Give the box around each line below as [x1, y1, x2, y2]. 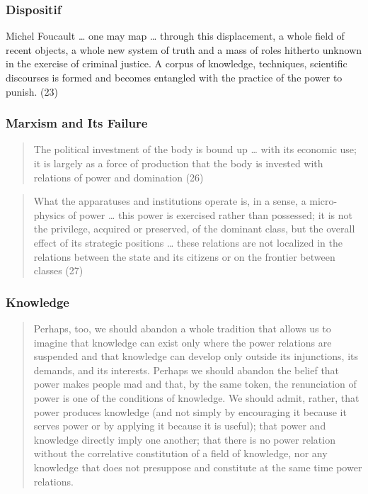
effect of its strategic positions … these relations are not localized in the [33, 235, 343, 249]
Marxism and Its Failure [6, 114, 148, 132]
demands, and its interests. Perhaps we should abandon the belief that [33, 362, 340, 377]
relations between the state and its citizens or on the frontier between [33, 249, 335, 264]
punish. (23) [6, 84, 58, 99]
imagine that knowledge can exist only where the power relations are [33, 335, 332, 349]
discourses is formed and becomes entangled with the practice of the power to [6, 70, 343, 84]
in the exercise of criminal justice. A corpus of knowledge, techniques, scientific [6, 56, 347, 71]
